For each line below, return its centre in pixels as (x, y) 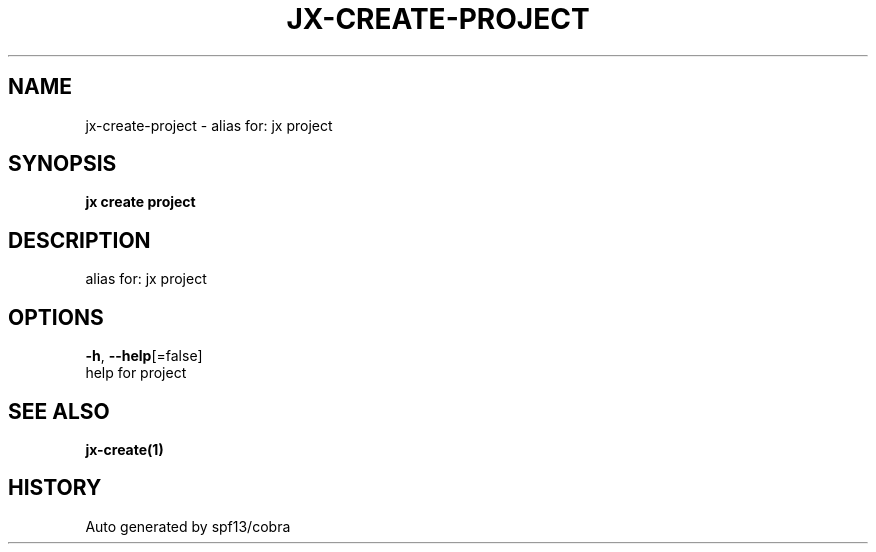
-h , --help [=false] (144, 356)
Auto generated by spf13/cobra (188, 526)
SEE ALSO (59, 411)
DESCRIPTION (79, 240)
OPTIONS (56, 317)
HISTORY (55, 488)
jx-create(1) (124, 449)
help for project (136, 373)
